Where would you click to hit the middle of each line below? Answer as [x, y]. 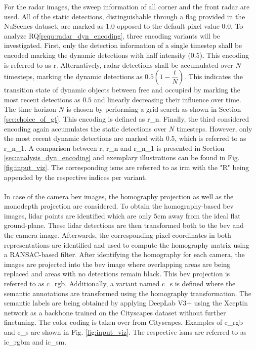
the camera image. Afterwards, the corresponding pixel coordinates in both [118, 235]
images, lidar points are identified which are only [78, 215]
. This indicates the [213, 76]
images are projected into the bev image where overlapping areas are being [117, 264]
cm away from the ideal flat [199, 215]
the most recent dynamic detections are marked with [84, 138]
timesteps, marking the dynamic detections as [73, 76]
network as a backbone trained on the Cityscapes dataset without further [115, 312]
